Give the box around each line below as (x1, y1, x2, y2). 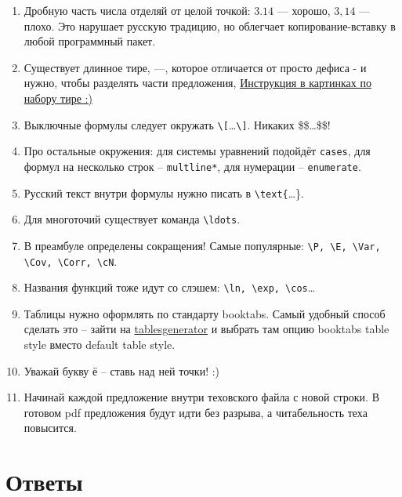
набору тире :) (24, 89, 92, 106)
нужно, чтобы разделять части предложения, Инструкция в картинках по (24, 74, 371, 91)
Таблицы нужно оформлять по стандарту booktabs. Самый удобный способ (24, 305, 386, 321)
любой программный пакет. (24, 33, 156, 49)
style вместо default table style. (24, 336, 176, 352)
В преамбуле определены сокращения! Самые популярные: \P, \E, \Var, (24, 237, 381, 253)
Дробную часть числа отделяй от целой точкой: (24, 2, 251, 18)
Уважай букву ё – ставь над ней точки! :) (24, 362, 220, 379)
